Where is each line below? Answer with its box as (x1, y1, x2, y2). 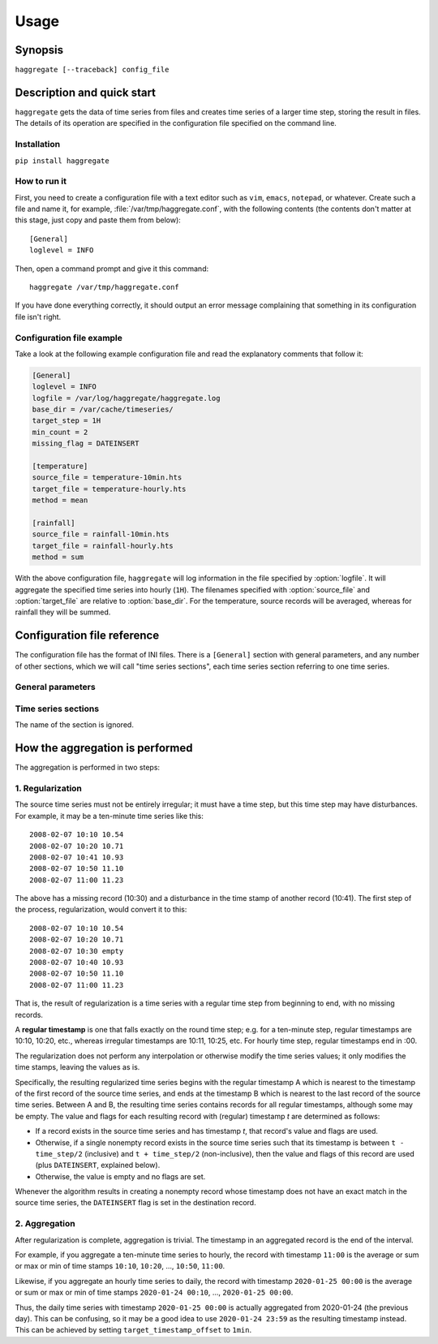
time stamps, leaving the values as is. (15, 1062, 140, 1072)
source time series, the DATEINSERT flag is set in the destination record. (15, 1198, 256, 1208)
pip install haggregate (15, 156, 109, 166)
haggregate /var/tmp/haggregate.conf (29, 282, 180, 291)
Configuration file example (15, 332, 123, 343)
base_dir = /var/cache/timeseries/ (32, 405, 174, 414)
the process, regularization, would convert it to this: (15, 905, 187, 915)
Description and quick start (15, 85, 157, 99)
